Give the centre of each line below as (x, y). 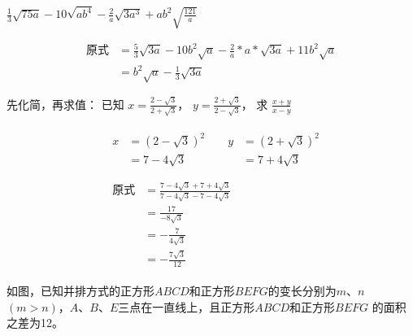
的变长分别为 (302, 291)
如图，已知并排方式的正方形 (80, 291)
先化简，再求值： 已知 (65, 104)
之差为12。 (35, 323)
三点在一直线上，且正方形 (187, 306)
